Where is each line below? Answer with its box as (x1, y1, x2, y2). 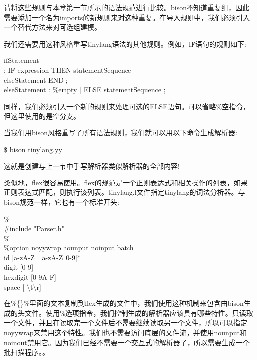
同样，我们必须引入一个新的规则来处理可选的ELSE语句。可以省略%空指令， (4, 101, 250, 111)
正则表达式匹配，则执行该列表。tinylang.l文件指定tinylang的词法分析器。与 (4, 187, 245, 197)
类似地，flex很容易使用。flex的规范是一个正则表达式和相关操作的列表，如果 (4, 177, 248, 187)
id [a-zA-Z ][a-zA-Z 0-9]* (4, 252, 81, 262)
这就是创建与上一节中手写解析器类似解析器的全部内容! (4, 161, 180, 171)
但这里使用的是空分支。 (4, 111, 80, 121)
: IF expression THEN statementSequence (4, 64, 131, 75)
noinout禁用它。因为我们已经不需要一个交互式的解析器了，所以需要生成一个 (4, 337, 250, 347)
